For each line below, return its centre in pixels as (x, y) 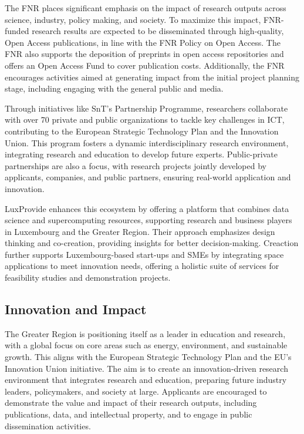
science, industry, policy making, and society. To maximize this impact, (133, 19)
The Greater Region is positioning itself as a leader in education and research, (145, 333)
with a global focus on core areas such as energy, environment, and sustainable (146, 345)
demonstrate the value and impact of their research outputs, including (131, 403)
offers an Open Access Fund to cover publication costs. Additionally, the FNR (145, 65)
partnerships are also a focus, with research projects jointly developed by (136, 165)
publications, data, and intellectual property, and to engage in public (129, 414)
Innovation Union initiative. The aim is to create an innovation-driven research (146, 368)
